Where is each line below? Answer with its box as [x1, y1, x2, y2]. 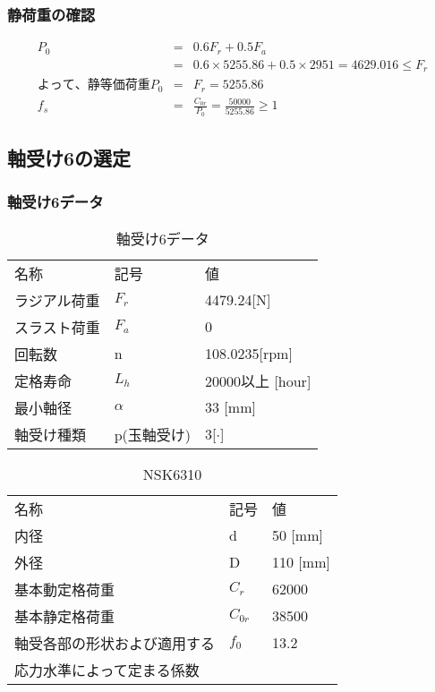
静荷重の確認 [7, 3, 96, 25]
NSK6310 [142, 463, 202, 484]
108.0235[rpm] [205, 343, 293, 364]
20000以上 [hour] [205, 370, 311, 391]
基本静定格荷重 [14, 605, 115, 627]
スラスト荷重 [14, 316, 100, 337]
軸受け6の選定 [7, 144, 132, 172]
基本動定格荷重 [14, 578, 115, 600]
